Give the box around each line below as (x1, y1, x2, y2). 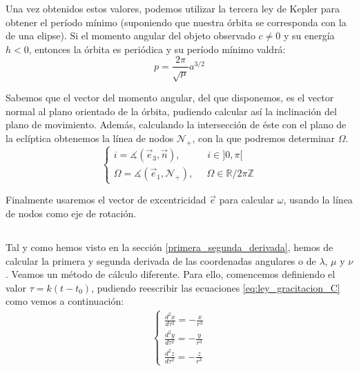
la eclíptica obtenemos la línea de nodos (6, 130, 174, 145)
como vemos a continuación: (6, 294, 124, 308)
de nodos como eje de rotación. (6, 205, 137, 220)
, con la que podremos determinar (192, 130, 336, 145)
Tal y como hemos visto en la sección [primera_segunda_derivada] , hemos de (6, 239, 333, 254)
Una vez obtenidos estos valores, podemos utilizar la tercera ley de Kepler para (6, 1, 340, 15)
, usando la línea (283, 192, 353, 207)
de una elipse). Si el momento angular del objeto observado (6, 28, 255, 43)
